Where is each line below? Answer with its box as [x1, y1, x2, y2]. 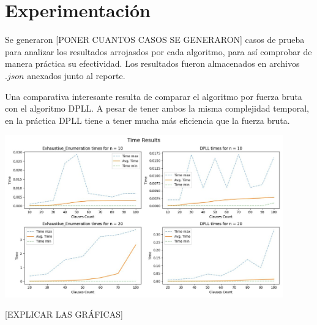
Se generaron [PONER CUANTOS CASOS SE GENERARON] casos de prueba [5, 33, 305, 46]
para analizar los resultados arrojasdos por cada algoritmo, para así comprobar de [5, 45, 312, 58]
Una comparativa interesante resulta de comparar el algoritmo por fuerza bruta [5, 90, 302, 102]
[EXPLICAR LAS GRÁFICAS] [5, 308, 123, 321]
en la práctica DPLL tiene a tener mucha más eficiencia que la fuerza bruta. [5, 113, 290, 126]
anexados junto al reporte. [27, 69, 125, 82]
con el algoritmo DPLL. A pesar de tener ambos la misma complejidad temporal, [5, 102, 309, 115]
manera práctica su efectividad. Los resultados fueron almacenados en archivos [5, 57, 300, 70]
